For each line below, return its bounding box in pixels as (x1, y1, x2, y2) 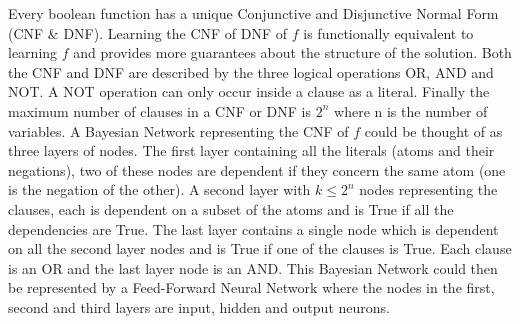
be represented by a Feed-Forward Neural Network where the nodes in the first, (8, 277, 495, 298)
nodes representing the (359, 179, 498, 200)
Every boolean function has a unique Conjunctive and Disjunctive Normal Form (8, 3, 499, 23)
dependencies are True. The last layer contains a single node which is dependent (8, 218, 499, 239)
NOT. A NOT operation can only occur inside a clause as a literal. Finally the (8, 81, 490, 102)
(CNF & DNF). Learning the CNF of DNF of (8, 22, 288, 43)
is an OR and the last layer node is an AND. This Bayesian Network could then (8, 257, 498, 278)
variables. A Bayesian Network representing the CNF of (8, 120, 349, 141)
